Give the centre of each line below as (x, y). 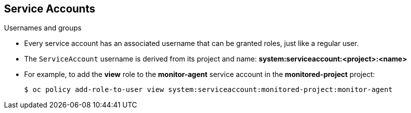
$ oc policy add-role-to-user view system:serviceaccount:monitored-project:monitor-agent (209, 90)
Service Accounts (50, 9)
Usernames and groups (43, 28)
